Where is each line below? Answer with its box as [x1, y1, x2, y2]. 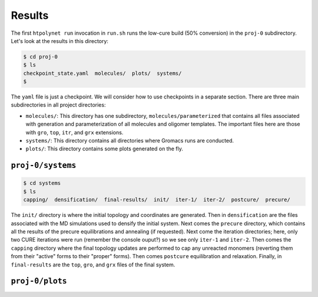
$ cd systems [23, 180, 61, 187]
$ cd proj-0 [23, 53, 58, 60]
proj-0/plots [11, 276, 67, 286]
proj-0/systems [11, 161, 77, 170]
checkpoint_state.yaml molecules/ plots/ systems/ [23, 70, 182, 77]
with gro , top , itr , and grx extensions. [25, 128, 124, 136]
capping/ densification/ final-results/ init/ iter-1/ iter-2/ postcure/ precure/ [23, 196, 291, 203]
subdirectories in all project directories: [11, 101, 106, 108]
